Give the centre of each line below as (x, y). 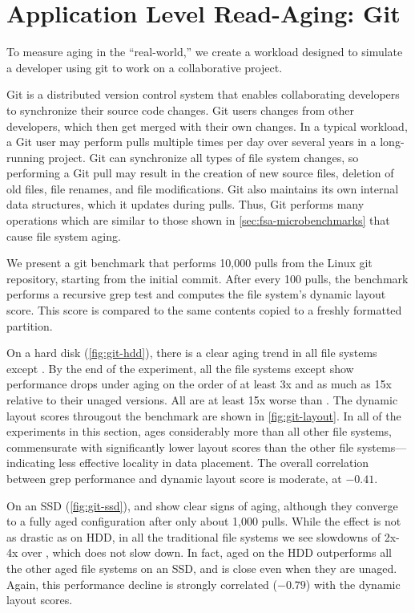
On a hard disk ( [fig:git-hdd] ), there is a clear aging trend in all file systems (192, 353)
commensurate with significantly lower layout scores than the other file (180, 447)
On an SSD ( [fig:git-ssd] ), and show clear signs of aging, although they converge (202, 505)
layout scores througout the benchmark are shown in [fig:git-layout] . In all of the (204, 415)
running (26, 157)
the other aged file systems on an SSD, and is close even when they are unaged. (202, 568)
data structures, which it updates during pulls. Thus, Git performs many (185, 204)
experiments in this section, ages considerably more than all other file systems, (199, 431)
